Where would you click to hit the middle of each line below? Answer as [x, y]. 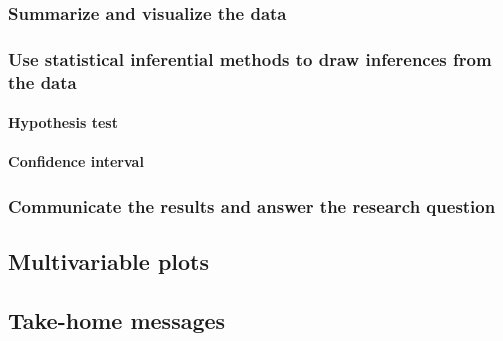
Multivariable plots [109, 261]
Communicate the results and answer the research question [252, 205]
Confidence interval [76, 161]
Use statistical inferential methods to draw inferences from [250, 58]
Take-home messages [117, 320]
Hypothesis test [63, 122]
